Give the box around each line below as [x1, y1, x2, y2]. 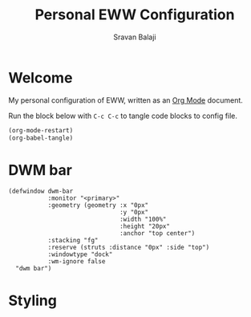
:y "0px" [119, 209, 149, 217]
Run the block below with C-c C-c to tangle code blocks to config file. [8, 111, 238, 120]
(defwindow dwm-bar [8, 187, 74, 196]
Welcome [8, 68, 73, 87]
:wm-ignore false [47, 258, 106, 266]
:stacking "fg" [47, 237, 99, 245]
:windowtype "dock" [47, 250, 113, 258]
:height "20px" [119, 222, 171, 230]
